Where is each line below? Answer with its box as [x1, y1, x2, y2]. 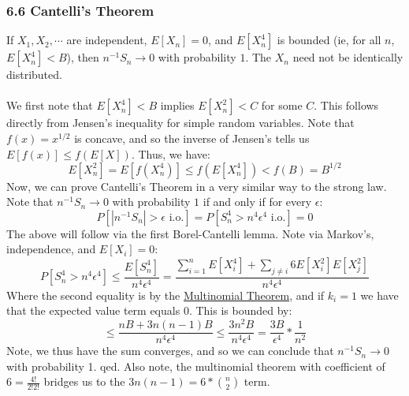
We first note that [6, 97, 93, 114]
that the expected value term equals [6, 302, 180, 319]
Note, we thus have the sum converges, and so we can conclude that [6, 342, 334, 359]
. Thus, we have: [131, 145, 210, 162]
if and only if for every [203, 193, 312, 210]
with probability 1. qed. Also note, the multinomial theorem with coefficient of [6, 357, 385, 374]
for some [261, 97, 303, 114]
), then [66, 49, 99, 65]
